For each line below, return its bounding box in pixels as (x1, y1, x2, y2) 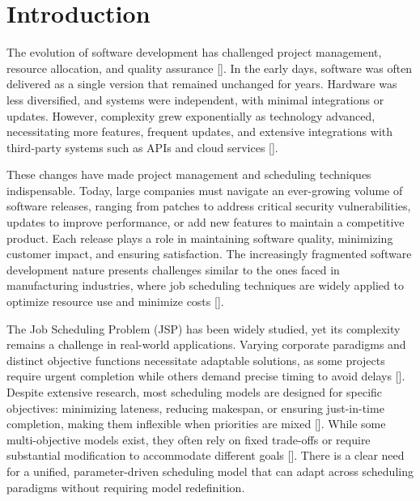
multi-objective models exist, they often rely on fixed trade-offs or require (6, 431, 371, 448)
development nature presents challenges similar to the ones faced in (6, 261, 340, 278)
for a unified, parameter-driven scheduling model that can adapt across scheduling (6, 462, 414, 479)
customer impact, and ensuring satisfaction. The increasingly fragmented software (6, 245, 412, 262)
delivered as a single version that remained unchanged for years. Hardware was (6, 75, 397, 92)
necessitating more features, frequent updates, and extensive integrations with (6, 123, 393, 140)
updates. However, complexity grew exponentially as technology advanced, (6, 107, 375, 124)
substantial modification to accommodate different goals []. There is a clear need (6, 447, 405, 464)
